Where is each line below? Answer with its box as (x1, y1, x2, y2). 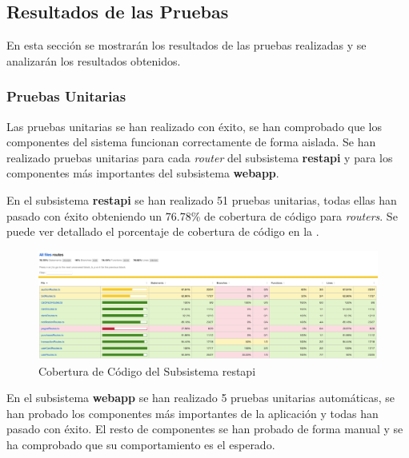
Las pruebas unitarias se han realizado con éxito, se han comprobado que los (6, 117, 383, 134)
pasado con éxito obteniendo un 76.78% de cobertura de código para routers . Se (6, 207, 398, 224)
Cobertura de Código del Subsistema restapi (38, 362, 256, 379)
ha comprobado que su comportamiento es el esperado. (6, 436, 275, 452)
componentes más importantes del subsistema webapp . (6, 165, 279, 181)
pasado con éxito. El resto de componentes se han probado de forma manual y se (6, 420, 403, 437)
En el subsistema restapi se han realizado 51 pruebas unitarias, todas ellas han (6, 191, 397, 208)
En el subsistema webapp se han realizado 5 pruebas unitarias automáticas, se (6, 389, 395, 406)
